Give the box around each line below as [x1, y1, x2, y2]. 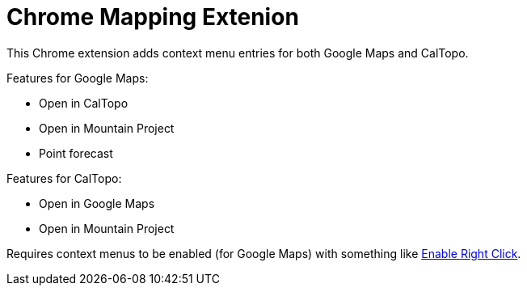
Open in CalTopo [39, 95, 129, 110]
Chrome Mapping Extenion [6, 3, 299, 31]
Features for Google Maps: [6, 70, 149, 85]
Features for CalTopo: [6, 171, 122, 185]
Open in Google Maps [39, 196, 155, 210]
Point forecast [39, 146, 113, 160]
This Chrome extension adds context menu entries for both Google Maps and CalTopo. [6, 45, 469, 60]
